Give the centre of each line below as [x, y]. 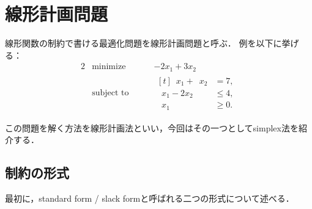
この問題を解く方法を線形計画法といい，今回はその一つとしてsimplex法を [152, 127]
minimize [109, 67]
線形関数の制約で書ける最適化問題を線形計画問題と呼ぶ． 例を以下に [143, 43]
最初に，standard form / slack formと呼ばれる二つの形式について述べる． [150, 198]
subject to [110, 93]
